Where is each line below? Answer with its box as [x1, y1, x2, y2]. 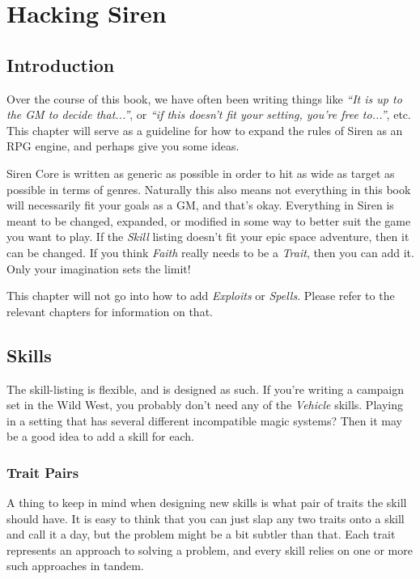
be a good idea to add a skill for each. [6, 428, 194, 445]
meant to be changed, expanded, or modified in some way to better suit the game [6, 212, 411, 229]
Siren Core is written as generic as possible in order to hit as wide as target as [6, 164, 395, 181]
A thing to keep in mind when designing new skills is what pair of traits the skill [6, 494, 407, 511]
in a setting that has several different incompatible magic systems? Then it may [6, 412, 402, 429]
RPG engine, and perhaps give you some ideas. [6, 137, 240, 154]
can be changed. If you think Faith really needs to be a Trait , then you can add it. [6, 243, 414, 260]
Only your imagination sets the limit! [6, 260, 191, 277]
